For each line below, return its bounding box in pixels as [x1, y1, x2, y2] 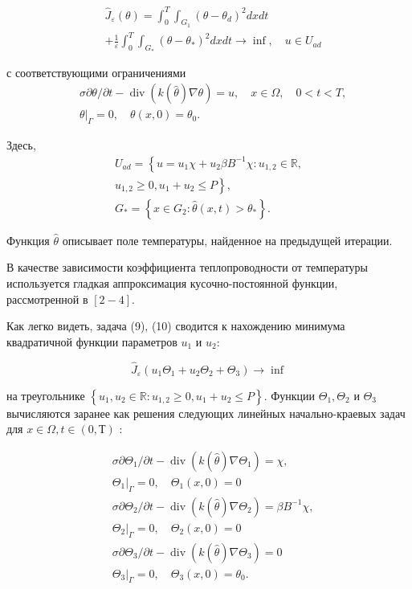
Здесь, [6, 137, 36, 153]
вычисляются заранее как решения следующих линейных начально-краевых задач [6, 404, 406, 421]
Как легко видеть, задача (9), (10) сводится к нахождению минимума [6, 317, 345, 334]
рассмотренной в [6, 290, 88, 307]
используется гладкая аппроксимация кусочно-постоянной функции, [6, 275, 338, 292]
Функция [6, 231, 50, 248]
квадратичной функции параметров [6, 333, 177, 350]
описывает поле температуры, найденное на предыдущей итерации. [62, 231, 393, 248]
